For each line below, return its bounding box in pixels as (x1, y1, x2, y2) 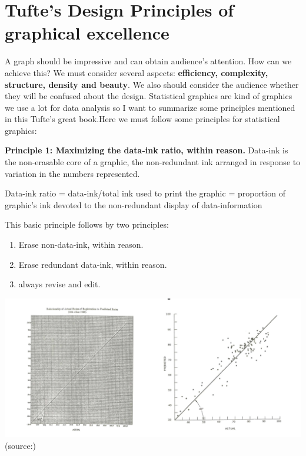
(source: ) (5, 439, 36, 451)
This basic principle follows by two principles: (5, 218, 169, 231)
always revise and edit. (18, 278, 101, 290)
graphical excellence (5, 21, 169, 45)
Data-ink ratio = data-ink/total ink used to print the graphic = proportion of (5, 187, 285, 199)
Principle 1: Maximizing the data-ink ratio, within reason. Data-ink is (5, 144, 288, 156)
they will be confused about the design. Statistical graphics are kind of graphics (5, 90, 292, 102)
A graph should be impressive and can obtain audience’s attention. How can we (5, 55, 292, 67)
